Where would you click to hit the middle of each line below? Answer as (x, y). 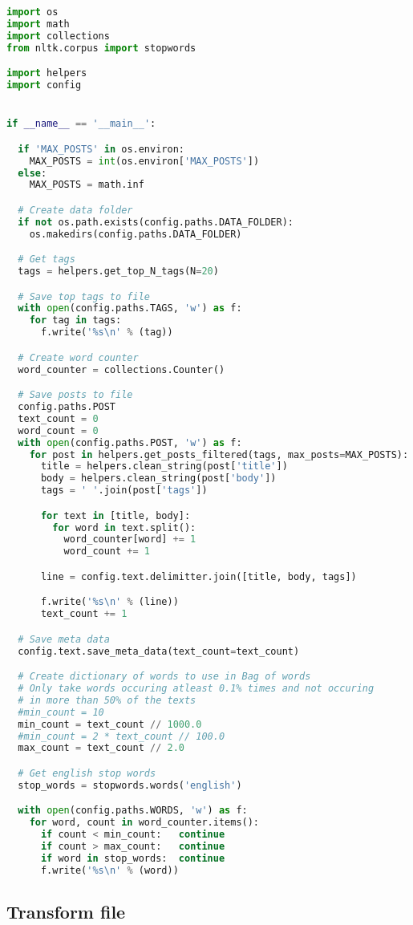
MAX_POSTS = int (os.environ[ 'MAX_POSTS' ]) (144, 161)
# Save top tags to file (84, 296)
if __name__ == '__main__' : (81, 124)
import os (32, 12)
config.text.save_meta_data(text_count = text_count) (159, 651)
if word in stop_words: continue (133, 858)
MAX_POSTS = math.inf (87, 185)
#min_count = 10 (61, 712)
